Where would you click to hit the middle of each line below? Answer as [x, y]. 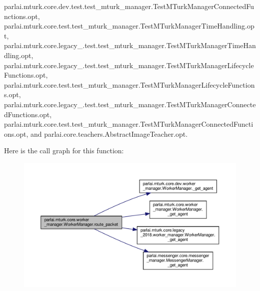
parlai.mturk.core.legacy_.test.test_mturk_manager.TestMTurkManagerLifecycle [129, 65]
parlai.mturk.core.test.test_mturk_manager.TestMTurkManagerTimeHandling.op [129, 26]
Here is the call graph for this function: [64, 151]
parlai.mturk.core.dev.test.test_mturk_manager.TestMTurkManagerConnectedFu [129, 6]
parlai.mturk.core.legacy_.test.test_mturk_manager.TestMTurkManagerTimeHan [130, 45]
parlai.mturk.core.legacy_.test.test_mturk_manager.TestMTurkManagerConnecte [130, 104]
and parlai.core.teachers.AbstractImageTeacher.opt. [109, 133]
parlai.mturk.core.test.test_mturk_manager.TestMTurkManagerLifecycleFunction [129, 84]
